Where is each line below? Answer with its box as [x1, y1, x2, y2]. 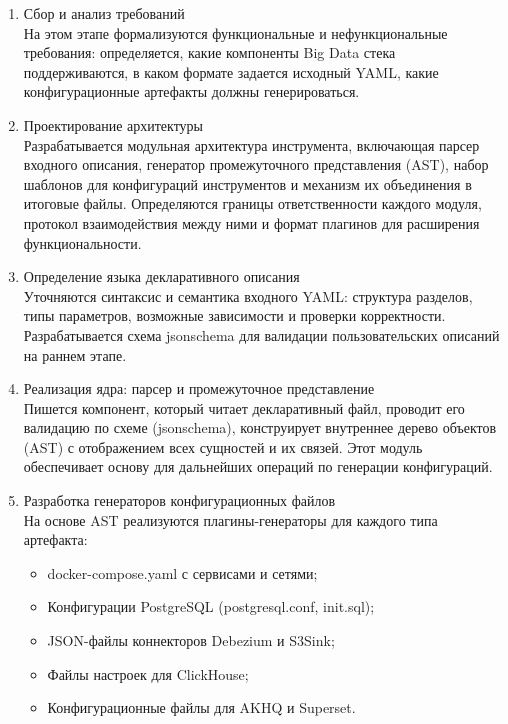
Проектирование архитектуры [23, 114, 204, 135]
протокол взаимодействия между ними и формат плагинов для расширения [23, 212, 480, 233]
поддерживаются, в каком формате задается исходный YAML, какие [23, 61, 439, 82]
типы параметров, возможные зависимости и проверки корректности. [23, 305, 446, 326]
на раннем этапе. [23, 344, 127, 365]
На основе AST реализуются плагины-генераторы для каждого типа [23, 509, 438, 530]
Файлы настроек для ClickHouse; [47, 663, 249, 684]
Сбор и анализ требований [23, 3, 185, 23]
